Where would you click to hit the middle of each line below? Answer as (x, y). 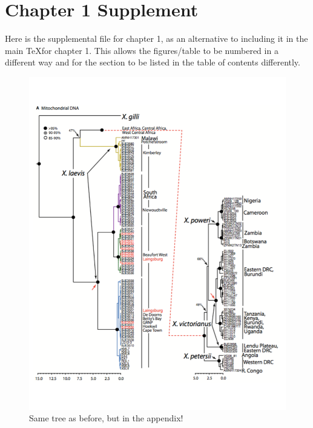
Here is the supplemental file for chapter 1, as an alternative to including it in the (156, 38)
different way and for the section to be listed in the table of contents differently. (153, 62)
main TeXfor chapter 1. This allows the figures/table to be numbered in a (142, 50)
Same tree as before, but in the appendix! (106, 418)
